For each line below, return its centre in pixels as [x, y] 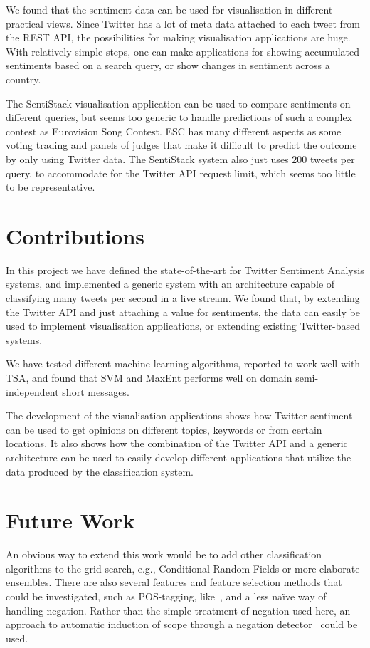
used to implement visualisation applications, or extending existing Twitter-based [183, 326]
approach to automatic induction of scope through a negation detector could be [182, 624]
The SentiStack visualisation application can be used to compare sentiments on [178, 103]
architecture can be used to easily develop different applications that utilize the [179, 457]
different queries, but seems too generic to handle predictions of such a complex [179, 117]
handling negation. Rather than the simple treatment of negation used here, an [178, 610]
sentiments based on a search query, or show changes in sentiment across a [168, 65]
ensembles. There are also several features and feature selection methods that [174, 582]
